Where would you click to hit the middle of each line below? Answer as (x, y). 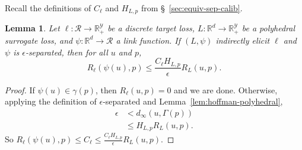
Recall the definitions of (48, 8)
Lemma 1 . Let (32, 28)
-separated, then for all (66, 52)
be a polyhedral (268, 28)
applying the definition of (51, 101)
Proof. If (20, 89)
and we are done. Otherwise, (226, 89)
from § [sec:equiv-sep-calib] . (192, 8)
